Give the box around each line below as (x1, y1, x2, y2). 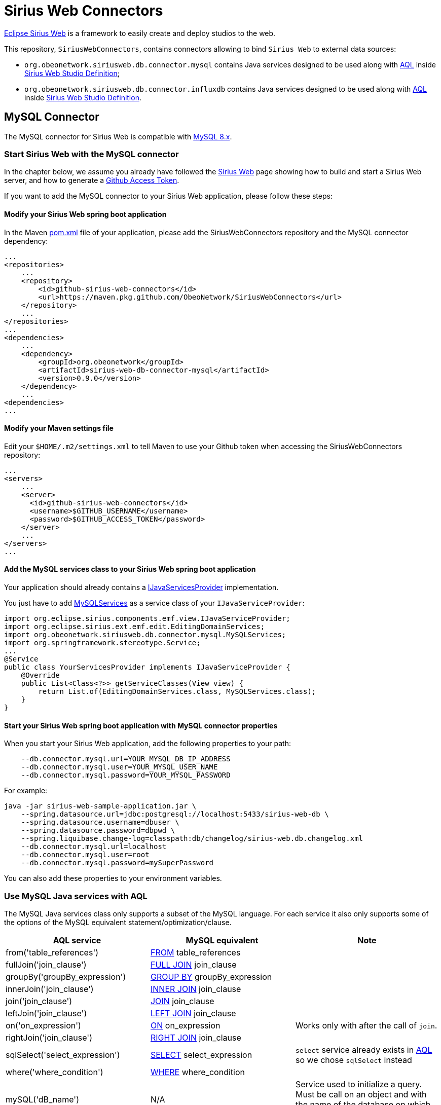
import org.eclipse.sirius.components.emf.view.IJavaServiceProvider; (4, 614, 290, 622)
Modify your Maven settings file (4, 424, 114, 433)
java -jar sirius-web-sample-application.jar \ (4, 802, 197, 811)
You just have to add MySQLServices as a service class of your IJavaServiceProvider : (4, 599, 305, 607)
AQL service (53, 935, 101, 945)
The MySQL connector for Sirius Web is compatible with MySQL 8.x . (4, 132, 232, 141)
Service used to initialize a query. (295, 1079, 422, 1089)
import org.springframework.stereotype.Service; (4, 639, 201, 647)
